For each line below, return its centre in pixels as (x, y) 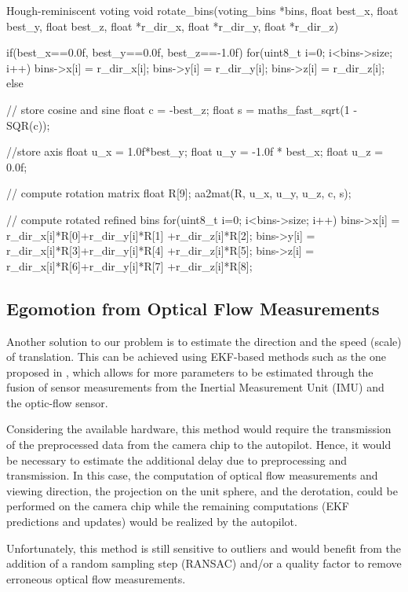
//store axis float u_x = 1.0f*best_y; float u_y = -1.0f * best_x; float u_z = (195, 151)
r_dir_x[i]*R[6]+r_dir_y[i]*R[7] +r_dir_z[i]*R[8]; (129, 265)
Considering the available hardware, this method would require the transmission (199, 429)
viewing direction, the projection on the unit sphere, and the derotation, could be (202, 490)
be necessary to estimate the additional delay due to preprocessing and (177, 460)
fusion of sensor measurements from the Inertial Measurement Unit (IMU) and (195, 387)
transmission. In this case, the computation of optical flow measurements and (192, 475)
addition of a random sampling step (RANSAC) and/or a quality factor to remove (204, 563)
